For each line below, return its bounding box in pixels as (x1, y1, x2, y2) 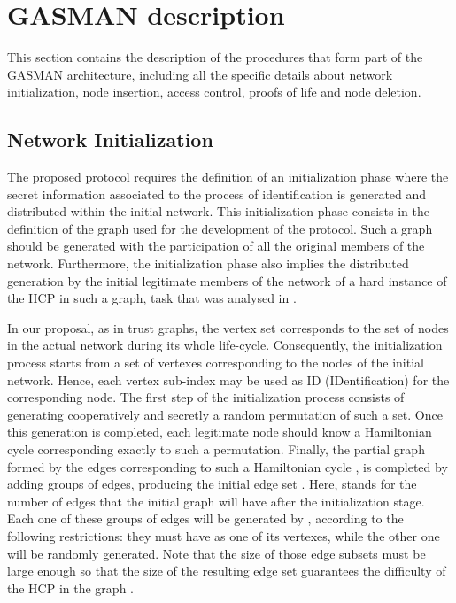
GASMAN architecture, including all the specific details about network (7, 65, 393, 83)
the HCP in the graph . (7, 578, 134, 597)
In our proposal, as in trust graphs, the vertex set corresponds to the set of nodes (7, 318, 449, 336)
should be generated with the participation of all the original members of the (7, 236, 425, 255)
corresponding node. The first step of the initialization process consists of (7, 388, 405, 406)
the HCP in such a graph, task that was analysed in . (7, 289, 297, 307)
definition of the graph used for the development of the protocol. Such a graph (7, 219, 433, 237)
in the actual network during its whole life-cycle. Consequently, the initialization (7, 336, 443, 354)
